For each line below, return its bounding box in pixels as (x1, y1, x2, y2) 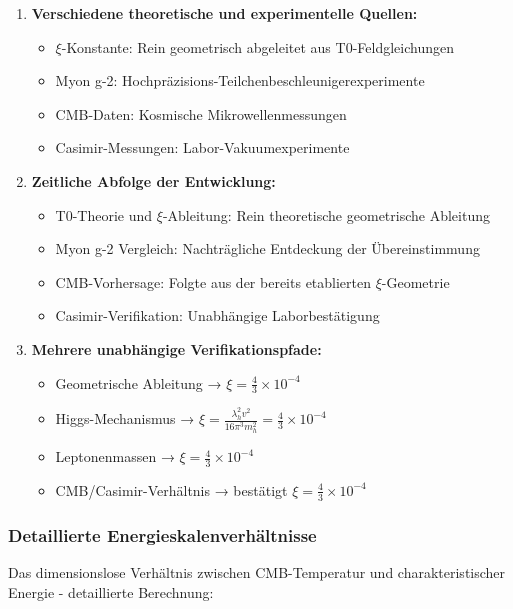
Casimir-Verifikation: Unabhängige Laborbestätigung (55, 305, 380, 326)
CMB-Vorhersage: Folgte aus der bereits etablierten (55, 271, 372, 292)
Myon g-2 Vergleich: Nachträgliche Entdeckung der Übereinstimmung (55, 238, 480, 259)
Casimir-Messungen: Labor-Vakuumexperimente (55, 137, 350, 158)
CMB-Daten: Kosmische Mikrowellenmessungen (55, 103, 347, 124)
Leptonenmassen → (55, 446, 175, 467)
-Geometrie (381, 271, 450, 292)
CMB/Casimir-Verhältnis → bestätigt (55, 479, 288, 500)
